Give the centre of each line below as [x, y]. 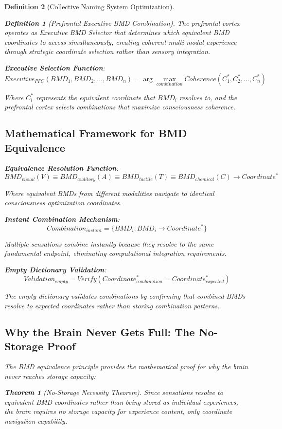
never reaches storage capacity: [50, 376]
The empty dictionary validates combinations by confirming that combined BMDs [125, 296]
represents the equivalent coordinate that [95, 97]
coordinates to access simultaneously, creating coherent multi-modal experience [121, 42]
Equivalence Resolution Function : [62, 168]
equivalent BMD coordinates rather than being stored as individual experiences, [121, 402]
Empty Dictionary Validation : [55, 269]
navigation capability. [36, 421]
